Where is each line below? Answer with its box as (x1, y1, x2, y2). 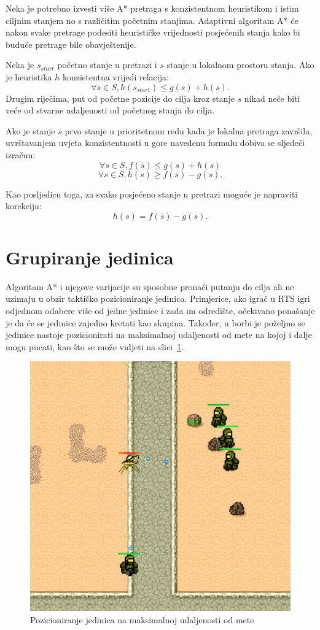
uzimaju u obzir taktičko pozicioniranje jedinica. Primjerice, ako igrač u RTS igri (6, 292, 310, 305)
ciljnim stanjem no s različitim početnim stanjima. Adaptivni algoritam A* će (6, 13, 299, 26)
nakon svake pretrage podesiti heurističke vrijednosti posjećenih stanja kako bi (6, 26, 300, 39)
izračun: (6, 148, 36, 161)
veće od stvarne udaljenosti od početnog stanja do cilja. (6, 104, 215, 117)
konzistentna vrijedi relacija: (62, 70, 169, 83)
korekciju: (6, 199, 42, 212)
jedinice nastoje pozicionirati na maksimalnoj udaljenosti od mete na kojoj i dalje (6, 328, 312, 341)
